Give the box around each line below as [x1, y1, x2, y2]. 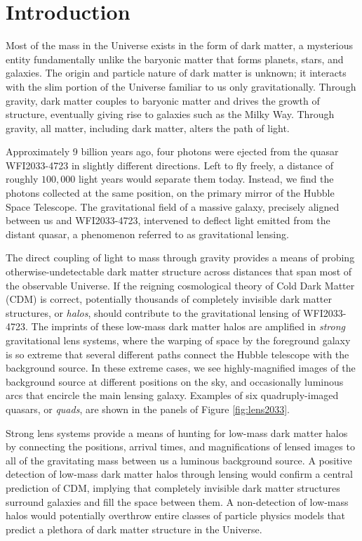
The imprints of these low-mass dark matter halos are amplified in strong [31, 319, 345, 334]
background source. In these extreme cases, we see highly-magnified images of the [6, 360, 356, 375]
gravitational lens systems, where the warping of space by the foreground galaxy [6, 333, 351, 347]
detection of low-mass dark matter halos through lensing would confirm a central [6, 467, 353, 481]
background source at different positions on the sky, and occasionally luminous [6, 374, 344, 389]
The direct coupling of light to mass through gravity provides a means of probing [6, 250, 355, 265]
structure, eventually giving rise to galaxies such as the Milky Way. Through [6, 107, 335, 122]
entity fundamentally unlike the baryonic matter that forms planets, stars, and [6, 51, 344, 66]
